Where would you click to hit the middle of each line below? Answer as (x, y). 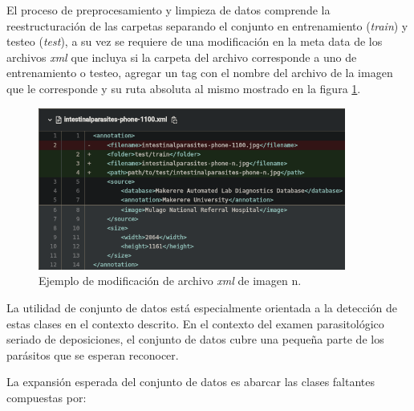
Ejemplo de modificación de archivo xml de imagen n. (170, 281)
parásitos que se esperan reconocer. (93, 354)
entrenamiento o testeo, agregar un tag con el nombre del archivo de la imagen (200, 73)
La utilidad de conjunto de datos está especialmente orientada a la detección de (202, 308)
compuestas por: (47, 398)
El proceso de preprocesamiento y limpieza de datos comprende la (168, 10)
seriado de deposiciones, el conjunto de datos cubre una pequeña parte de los (195, 339)
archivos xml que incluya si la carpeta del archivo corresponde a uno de (182, 57)
